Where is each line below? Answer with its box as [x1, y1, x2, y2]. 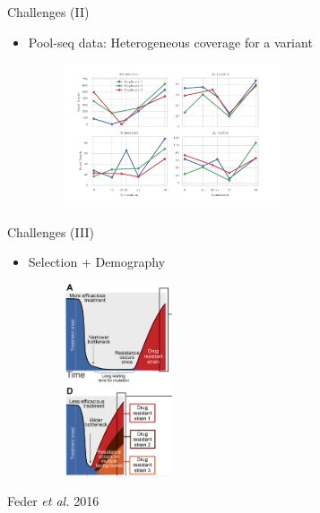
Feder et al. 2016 [7, 492, 99, 510]
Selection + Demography [28, 252, 166, 271]
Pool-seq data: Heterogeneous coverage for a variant [28, 32, 313, 51]
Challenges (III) [7, 222, 94, 241]
